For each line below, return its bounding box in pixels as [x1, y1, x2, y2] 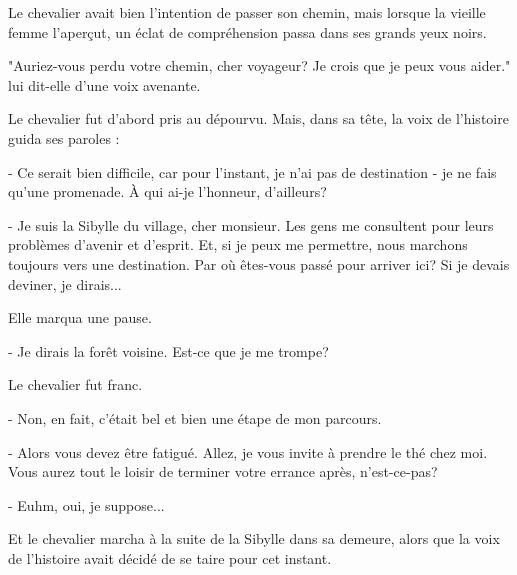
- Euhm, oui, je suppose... [8, 494, 165, 515]
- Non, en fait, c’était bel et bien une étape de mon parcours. [8, 407, 382, 428]
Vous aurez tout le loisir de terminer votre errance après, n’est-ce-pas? [8, 461, 438, 482]
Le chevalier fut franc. [8, 374, 143, 395]
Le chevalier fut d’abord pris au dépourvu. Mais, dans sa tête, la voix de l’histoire [8, 108, 509, 129]
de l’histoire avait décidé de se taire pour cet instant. [8, 547, 332, 568]
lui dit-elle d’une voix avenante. [8, 74, 201, 95]
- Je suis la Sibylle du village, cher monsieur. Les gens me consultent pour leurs [8, 214, 494, 235]
